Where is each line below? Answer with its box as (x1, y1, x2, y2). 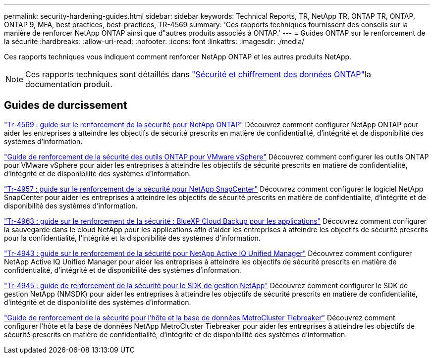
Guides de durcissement (4, 99, 127, 112)
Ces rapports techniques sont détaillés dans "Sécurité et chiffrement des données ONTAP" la (25, 69, 371, 79)
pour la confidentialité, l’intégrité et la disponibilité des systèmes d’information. (4, 233, 261, 242)
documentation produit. (25, 79, 112, 89)
